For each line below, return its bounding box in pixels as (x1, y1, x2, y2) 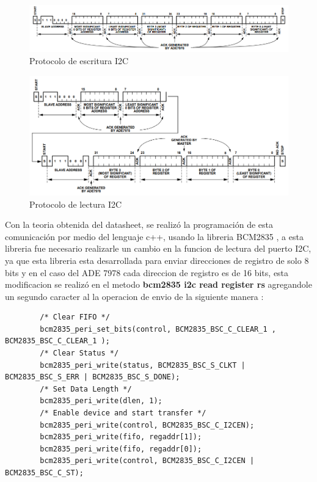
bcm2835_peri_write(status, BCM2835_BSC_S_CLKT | (40, 360, 246, 370)
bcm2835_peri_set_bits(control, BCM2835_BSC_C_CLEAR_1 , (40, 324, 276, 334)
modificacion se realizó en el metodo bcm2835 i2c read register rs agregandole (5, 278, 312, 291)
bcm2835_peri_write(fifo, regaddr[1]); (40, 433, 202, 442)
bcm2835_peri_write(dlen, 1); (40, 396, 162, 406)
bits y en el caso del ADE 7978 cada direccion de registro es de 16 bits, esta (5, 266, 289, 279)
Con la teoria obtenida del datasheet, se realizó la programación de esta (5, 218, 274, 231)
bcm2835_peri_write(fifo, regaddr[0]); (40, 444, 202, 453)
